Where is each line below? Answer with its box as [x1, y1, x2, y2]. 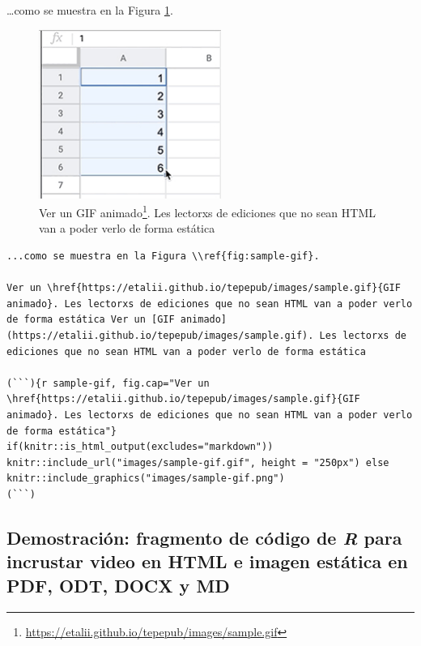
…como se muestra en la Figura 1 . [6, 2, 173, 18]
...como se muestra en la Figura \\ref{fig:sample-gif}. [6, 250, 320, 263]
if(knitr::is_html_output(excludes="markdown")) [6, 441, 274, 453]
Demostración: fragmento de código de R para [6, 524, 402, 550]
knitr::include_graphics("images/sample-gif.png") [6, 473, 285, 485]
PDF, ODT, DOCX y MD [6, 572, 230, 597]
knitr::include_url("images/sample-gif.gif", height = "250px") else [6, 456, 389, 468]
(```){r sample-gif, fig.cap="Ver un [6, 377, 210, 389]
